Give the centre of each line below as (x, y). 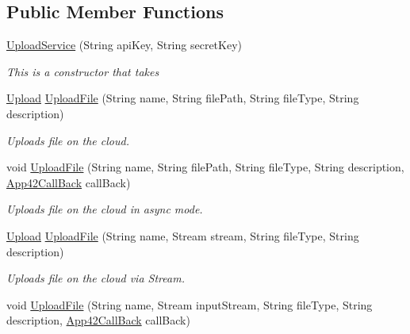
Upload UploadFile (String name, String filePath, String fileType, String (183, 98)
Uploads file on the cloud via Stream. (96, 278)
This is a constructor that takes (83, 71)
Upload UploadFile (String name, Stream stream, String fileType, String (183, 235)
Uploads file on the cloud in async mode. (105, 209)
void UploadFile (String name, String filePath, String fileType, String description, (205, 167)
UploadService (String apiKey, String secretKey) (125, 45)
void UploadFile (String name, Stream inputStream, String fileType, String (190, 304)
